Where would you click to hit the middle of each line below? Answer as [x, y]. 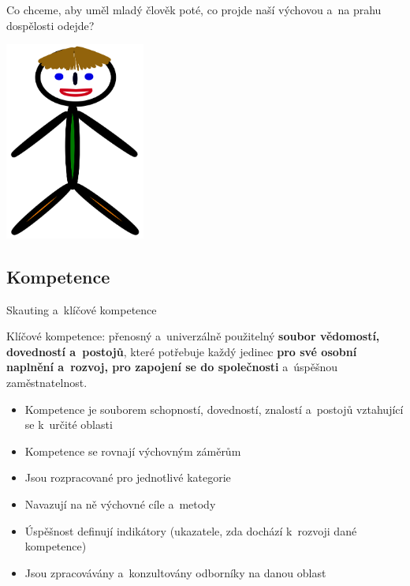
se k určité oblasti [69, 424]
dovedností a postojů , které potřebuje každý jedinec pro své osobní [182, 351]
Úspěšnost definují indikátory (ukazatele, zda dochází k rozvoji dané [191, 530]
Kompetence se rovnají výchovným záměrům [133, 451]
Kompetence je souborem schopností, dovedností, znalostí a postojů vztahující [214, 409]
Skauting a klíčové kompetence [82, 309]
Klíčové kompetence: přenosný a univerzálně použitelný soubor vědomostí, [193, 336]
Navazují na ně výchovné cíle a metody [120, 503]
